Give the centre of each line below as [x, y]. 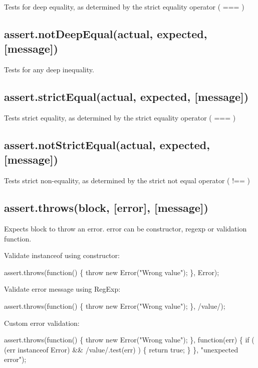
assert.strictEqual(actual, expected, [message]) [126, 97]
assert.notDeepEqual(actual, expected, [106, 33]
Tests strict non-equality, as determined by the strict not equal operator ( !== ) [127, 180]
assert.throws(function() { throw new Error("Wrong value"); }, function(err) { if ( [129, 340]
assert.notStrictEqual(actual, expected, [107, 144]
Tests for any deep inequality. [49, 70]
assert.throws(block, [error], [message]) [106, 208]
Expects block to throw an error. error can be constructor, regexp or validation [125, 228]
